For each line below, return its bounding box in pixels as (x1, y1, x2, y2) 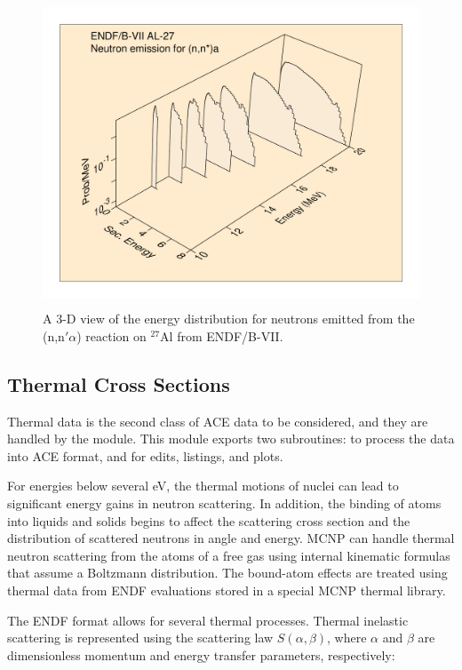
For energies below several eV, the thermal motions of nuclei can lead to (7, 476, 399, 495)
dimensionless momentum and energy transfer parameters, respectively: (7, 645, 395, 664)
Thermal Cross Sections (7, 370, 230, 397)
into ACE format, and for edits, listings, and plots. (7, 446, 283, 465)
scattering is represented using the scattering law (7, 628, 274, 647)
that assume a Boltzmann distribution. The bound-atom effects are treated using (7, 563, 448, 582)
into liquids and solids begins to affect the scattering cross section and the (7, 511, 410, 530)
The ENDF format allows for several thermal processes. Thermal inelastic (7, 610, 409, 629)
